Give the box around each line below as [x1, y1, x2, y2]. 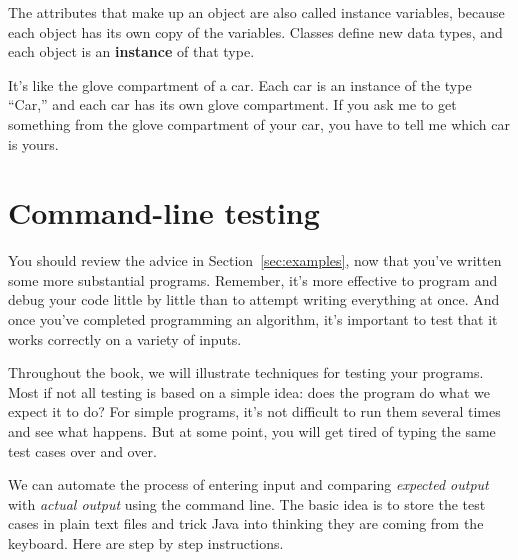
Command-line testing [8, 192, 320, 233]
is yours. [8, 133, 59, 154]
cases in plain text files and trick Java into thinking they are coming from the [8, 513, 484, 534]
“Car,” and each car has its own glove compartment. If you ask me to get [8, 94, 457, 115]
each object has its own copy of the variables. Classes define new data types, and [8, 21, 503, 42]
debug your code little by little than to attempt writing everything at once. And [8, 289, 500, 310]
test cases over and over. [8, 440, 157, 461]
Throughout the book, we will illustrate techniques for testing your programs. [8, 362, 484, 383]
